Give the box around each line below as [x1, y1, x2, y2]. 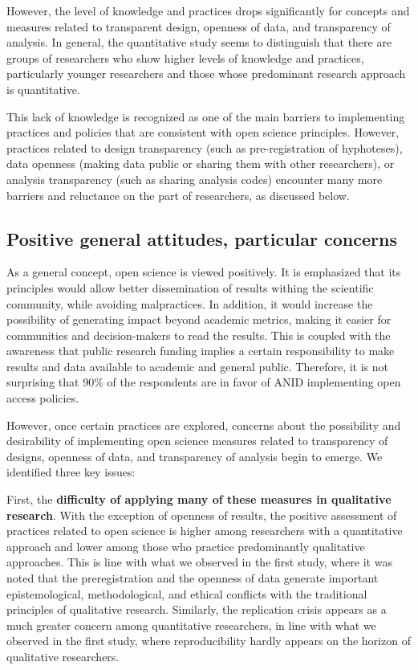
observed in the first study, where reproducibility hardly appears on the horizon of [6, 632, 411, 649]
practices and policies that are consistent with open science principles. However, [6, 124, 400, 141]
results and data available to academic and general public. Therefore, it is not [6, 357, 388, 374]
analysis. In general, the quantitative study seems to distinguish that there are [6, 34, 392, 51]
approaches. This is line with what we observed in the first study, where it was [6, 554, 392, 570]
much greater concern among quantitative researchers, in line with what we [6, 616, 376, 633]
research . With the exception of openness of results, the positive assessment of [6, 506, 397, 523]
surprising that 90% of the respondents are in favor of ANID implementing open [6, 374, 401, 390]
